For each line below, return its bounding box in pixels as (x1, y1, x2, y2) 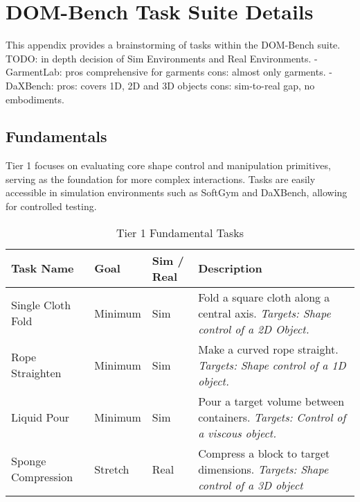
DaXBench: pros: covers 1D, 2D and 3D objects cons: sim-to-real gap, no (6, 78, 315, 92)
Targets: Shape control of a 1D (198, 356, 346, 373)
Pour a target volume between (198, 392, 345, 409)
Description (198, 260, 262, 277)
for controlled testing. (6, 199, 97, 214)
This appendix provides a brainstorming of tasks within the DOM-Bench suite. (6, 37, 341, 52)
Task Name (11, 260, 74, 277)
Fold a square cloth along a (198, 288, 330, 305)
